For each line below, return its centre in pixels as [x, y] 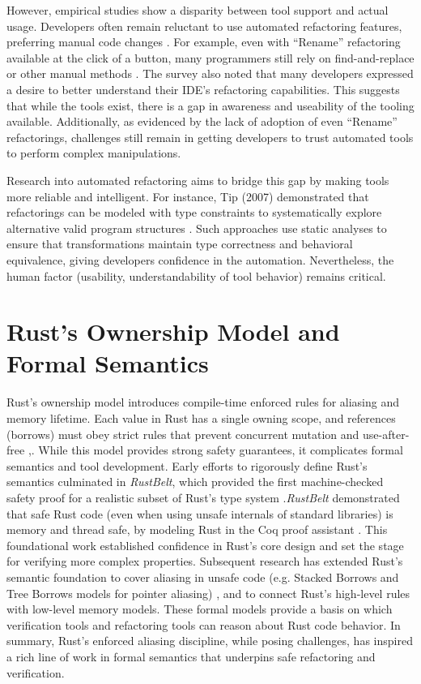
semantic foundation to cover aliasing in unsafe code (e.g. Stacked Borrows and [203, 576]
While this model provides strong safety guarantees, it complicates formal [221, 450]
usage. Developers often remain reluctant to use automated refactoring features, [204, 26]
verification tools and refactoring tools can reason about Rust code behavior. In [204, 624]
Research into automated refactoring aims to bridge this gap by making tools [198, 180]
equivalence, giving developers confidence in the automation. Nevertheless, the [200, 259]
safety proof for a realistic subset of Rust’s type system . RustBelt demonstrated [203, 497]
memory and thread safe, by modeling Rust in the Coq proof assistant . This [197, 529]
